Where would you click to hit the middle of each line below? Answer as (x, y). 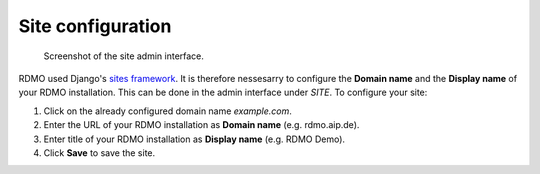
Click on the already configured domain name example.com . (167, 111)
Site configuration (95, 26)
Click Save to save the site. (99, 152)
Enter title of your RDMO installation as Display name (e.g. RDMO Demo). (194, 139)
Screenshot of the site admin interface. (124, 56)
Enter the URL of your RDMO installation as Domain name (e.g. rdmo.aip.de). (201, 125)
